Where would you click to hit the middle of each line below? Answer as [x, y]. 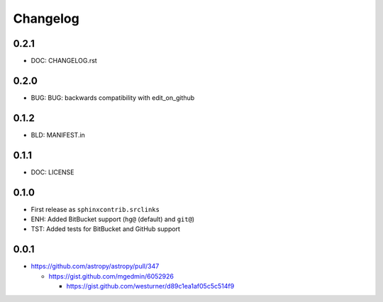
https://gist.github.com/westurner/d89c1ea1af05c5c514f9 [150, 286]
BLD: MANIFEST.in [58, 135]
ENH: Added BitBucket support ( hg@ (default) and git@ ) [113, 219]
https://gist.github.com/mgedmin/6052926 [111, 276]
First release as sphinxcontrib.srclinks [95, 209]
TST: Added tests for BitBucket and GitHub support [106, 229]
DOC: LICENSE [52, 172]
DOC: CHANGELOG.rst [64, 61]
